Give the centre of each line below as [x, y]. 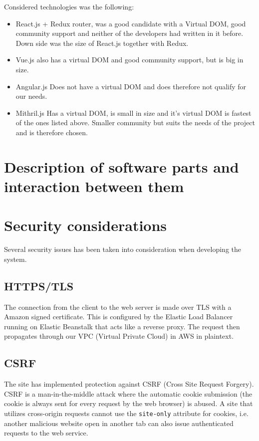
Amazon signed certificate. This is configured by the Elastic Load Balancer [119, 317]
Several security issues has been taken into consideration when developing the [123, 249]
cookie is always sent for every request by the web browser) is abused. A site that [129, 403]
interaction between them [94, 186]
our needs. [31, 96]
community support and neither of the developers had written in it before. [129, 33]
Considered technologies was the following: [69, 6]
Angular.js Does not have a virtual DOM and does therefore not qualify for [131, 86]
